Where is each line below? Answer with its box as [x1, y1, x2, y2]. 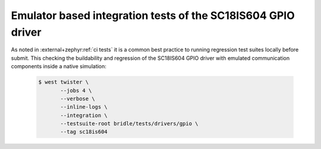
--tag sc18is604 [60, 128, 108, 135]
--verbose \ [60, 95, 95, 102]
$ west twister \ [38, 79, 89, 85]
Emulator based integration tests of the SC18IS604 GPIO [11, 9, 295, 22]
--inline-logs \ [60, 104, 108, 110]
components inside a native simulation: [11, 63, 107, 70]
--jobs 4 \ [60, 87, 92, 94]
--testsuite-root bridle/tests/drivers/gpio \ [60, 121, 199, 127]
